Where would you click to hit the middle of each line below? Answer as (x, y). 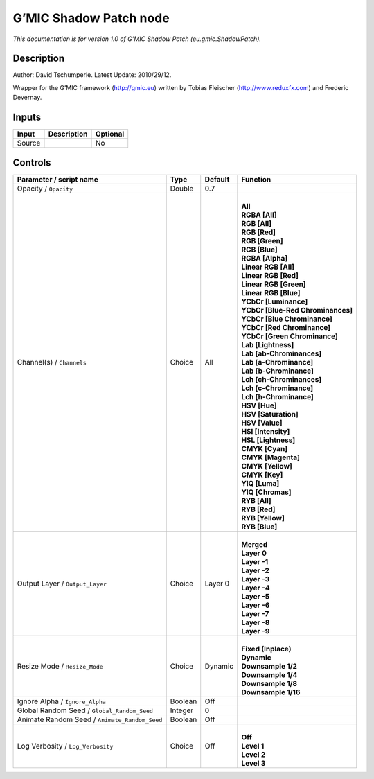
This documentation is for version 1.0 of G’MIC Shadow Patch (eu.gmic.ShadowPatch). (137, 39)
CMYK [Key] (262, 475)
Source (29, 143)
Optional (110, 134)
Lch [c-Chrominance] (277, 388)
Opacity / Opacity (45, 189)
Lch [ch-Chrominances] (282, 379)
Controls (32, 163)
